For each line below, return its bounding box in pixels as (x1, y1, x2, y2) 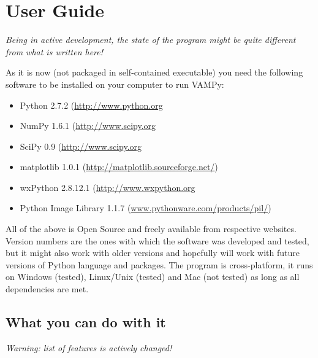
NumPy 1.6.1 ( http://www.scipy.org (20, 119, 156, 132)
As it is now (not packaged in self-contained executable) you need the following (6, 66, 303, 79)
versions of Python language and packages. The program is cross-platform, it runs (6, 258, 313, 271)
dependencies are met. (6, 282, 89, 295)
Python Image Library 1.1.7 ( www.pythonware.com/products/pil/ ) (20, 201, 271, 214)
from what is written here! (6, 45, 104, 58)
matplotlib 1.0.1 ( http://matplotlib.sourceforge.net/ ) (20, 160, 218, 173)
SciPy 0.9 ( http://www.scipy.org (20, 139, 142, 152)
